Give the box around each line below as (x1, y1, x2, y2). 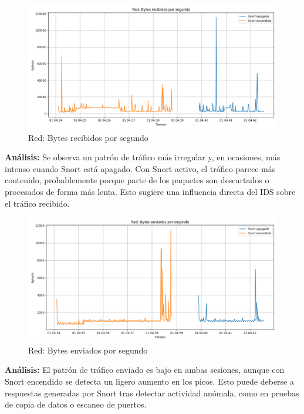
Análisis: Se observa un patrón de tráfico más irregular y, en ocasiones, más (5, 151, 281, 163)
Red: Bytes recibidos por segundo (28, 131, 148, 143)
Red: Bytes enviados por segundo (28, 344, 148, 356)
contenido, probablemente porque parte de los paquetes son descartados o (5, 174, 269, 186)
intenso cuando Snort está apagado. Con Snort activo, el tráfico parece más (5, 162, 276, 174)
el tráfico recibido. (5, 197, 70, 209)
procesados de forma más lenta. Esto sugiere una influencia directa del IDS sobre (5, 185, 296, 197)
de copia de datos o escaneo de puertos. (5, 398, 147, 410)
